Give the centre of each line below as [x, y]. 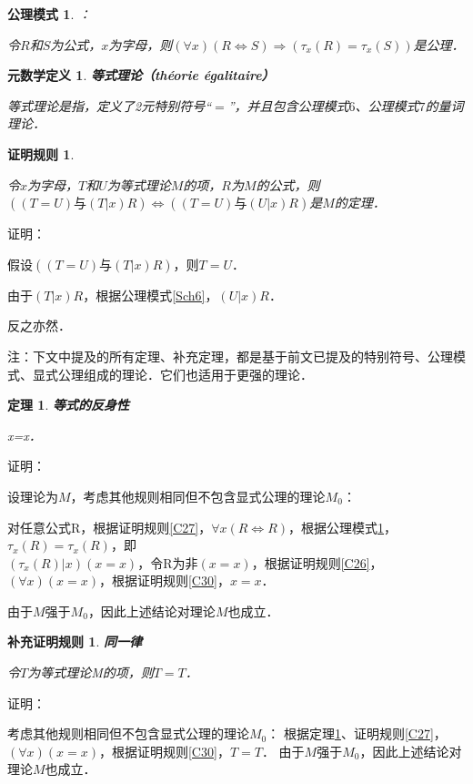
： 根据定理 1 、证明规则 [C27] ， [357, 733]
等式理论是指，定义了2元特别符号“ [110, 105]
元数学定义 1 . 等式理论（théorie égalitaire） [141, 75]
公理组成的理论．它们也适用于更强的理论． [185, 374]
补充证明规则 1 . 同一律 [75, 641]
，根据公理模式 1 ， [343, 527]
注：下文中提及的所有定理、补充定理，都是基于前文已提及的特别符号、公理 [230, 356]
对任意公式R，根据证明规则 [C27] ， [110, 527]
